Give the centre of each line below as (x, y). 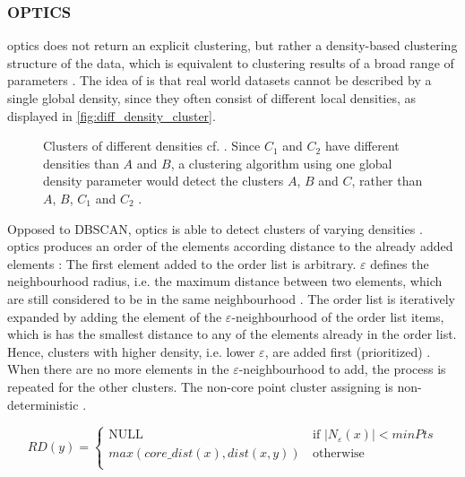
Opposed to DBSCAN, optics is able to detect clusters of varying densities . (215, 228)
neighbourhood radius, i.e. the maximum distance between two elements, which (225, 281)
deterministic (43, 404)
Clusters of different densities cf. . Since (152, 146)
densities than (81, 163)
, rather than (387, 181)
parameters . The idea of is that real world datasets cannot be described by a (220, 80)
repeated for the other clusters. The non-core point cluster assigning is (200, 386)
